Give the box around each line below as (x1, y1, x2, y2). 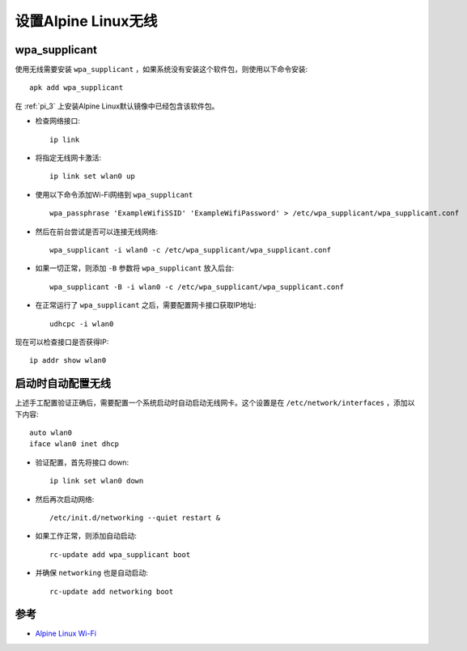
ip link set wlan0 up (49, 172, 135, 181)
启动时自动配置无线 (15, 377, 111, 390)
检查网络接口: (35, 116, 81, 126)
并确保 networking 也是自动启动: (35, 568, 149, 578)
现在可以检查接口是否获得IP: (15, 337, 109, 347)
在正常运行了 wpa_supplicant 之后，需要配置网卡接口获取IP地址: (35, 300, 257, 310)
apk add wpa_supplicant (29, 83, 124, 92)
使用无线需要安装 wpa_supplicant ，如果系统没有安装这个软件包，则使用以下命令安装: (15, 65, 308, 74)
